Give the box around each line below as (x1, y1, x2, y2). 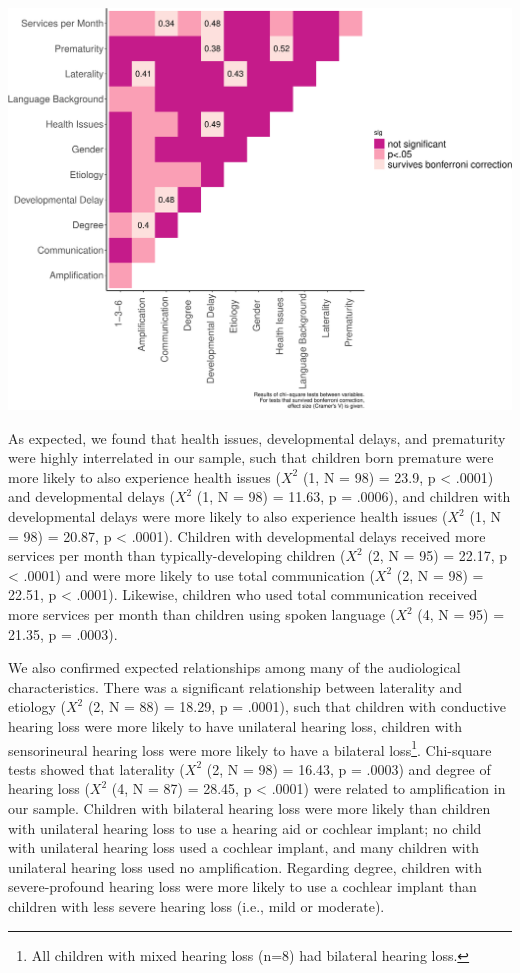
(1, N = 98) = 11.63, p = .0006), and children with (196, 486, 511, 507)
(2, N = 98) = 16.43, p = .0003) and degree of (206, 758, 491, 779)
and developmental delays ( (8, 486, 175, 507)
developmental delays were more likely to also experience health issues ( (8, 506, 448, 527)
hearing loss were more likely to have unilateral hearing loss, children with (8, 716, 462, 737)
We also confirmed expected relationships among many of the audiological (8, 657, 461, 678)
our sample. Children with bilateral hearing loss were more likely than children (8, 798, 491, 819)
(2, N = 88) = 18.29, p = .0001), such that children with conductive (87, 696, 507, 717)
